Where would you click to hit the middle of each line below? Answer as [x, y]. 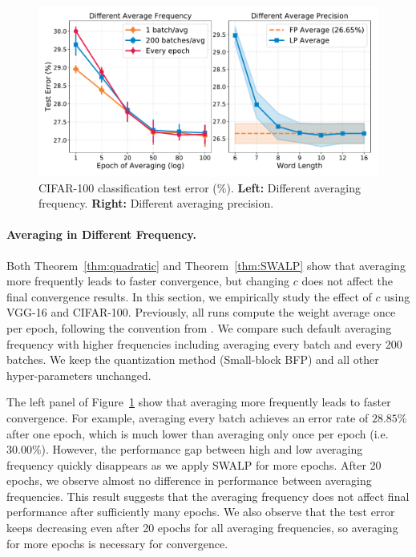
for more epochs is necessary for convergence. [117, 543]
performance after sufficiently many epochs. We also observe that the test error [201, 512]
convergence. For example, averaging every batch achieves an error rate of [188, 417]
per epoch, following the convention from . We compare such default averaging [199, 327]
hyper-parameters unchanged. [79, 375]
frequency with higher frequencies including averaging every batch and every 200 [204, 343]
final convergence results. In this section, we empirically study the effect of [189, 296]
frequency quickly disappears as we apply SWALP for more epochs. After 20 [194, 464]
